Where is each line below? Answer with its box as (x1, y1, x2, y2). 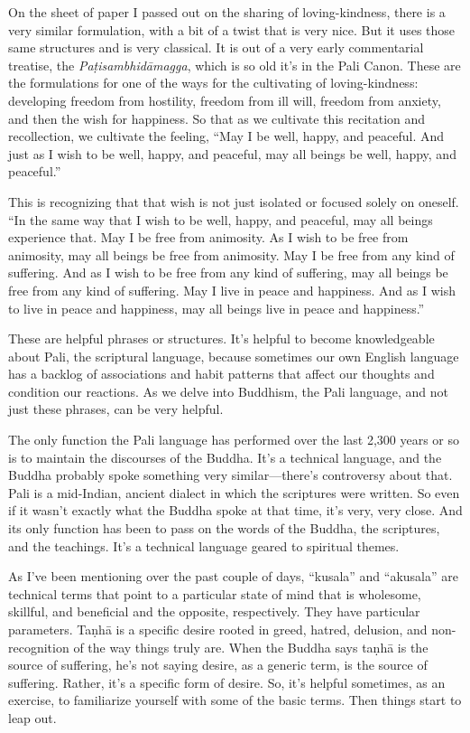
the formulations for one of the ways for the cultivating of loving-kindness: (8, 73, 419, 92)
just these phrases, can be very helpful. (8, 399, 224, 418)
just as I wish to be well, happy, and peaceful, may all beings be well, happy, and (8, 144, 456, 163)
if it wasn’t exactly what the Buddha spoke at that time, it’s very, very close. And (8, 501, 463, 520)
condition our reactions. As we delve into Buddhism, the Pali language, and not (8, 381, 448, 400)
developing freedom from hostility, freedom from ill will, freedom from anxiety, (8, 90, 441, 109)
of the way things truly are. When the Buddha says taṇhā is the (73, 637, 429, 656)
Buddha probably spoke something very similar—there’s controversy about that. (8, 465, 453, 484)
